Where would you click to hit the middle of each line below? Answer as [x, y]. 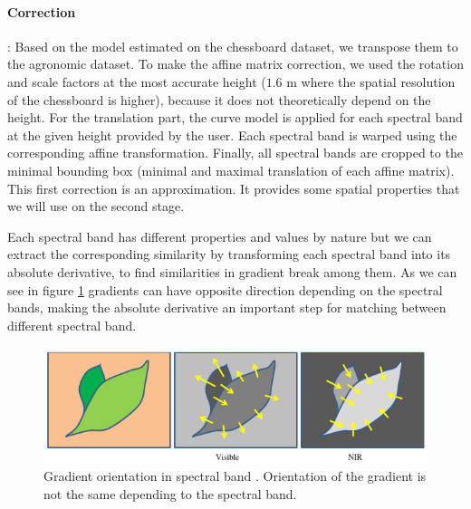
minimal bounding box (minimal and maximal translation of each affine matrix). [231, 170]
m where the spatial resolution [371, 81]
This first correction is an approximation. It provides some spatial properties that [234, 188]
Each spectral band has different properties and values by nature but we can [220, 236]
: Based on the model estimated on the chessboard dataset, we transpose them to [233, 46]
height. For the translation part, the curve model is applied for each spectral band [235, 117]
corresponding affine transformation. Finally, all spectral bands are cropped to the [235, 153]
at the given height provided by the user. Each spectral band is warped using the [232, 134]
